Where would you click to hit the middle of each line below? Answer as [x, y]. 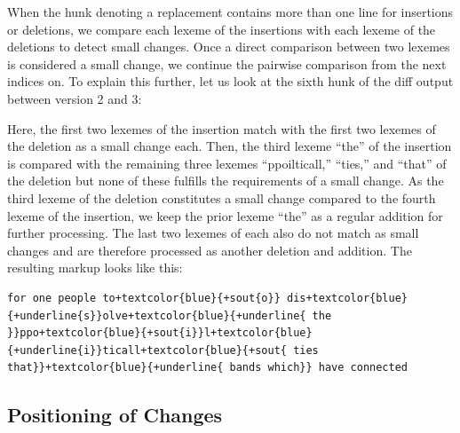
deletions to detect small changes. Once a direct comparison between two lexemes [229, 47]
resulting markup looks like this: [95, 268]
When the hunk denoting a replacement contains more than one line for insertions [230, 12]
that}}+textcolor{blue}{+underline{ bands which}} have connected [208, 368]
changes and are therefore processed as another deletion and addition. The [210, 250]
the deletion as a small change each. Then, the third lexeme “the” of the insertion [230, 146]
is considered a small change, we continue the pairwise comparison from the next [227, 63]
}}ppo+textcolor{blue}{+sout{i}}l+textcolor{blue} [160, 333]
